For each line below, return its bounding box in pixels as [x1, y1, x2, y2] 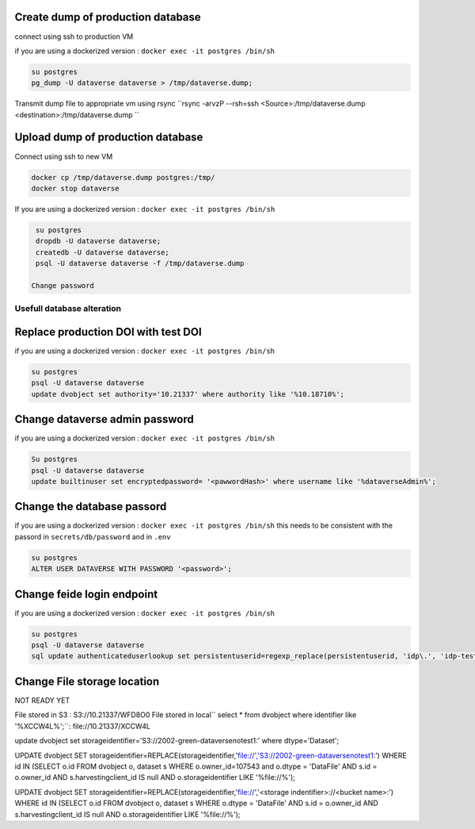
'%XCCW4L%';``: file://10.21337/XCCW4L [14, 721, 150, 731]
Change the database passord [14, 500, 167, 513]
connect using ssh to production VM [14, 32, 134, 41]
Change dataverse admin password [14, 413, 194, 426]
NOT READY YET [14, 695, 70, 705]
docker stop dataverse [31, 183, 120, 193]
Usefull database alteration [14, 303, 122, 314]
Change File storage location [14, 674, 160, 688]
